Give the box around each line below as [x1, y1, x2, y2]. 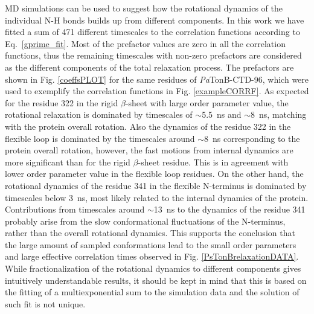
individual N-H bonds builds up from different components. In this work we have [5, 13, 304, 26]
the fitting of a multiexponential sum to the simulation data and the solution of [5, 286, 300, 298]
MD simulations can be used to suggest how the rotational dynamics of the [5, 2, 283, 14]
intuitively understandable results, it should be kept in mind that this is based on [5, 274, 307, 286]
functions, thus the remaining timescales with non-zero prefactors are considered [5, 49, 302, 62]
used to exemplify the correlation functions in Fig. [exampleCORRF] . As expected [5, 85, 309, 97]
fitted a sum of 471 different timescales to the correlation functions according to [5, 25, 300, 38]
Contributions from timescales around [5, 203, 145, 216]
